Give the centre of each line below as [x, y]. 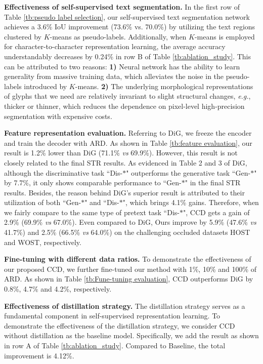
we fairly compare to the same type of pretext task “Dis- [92, 212]
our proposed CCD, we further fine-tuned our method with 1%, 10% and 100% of [130, 269]
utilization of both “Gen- [43, 202]
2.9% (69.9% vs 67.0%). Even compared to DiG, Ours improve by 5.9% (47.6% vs [130, 222]
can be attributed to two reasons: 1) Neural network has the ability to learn [122, 66]
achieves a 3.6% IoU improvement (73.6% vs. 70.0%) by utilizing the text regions [130, 27]
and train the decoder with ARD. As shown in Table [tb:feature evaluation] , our [128, 143]
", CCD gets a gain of [216, 212]
